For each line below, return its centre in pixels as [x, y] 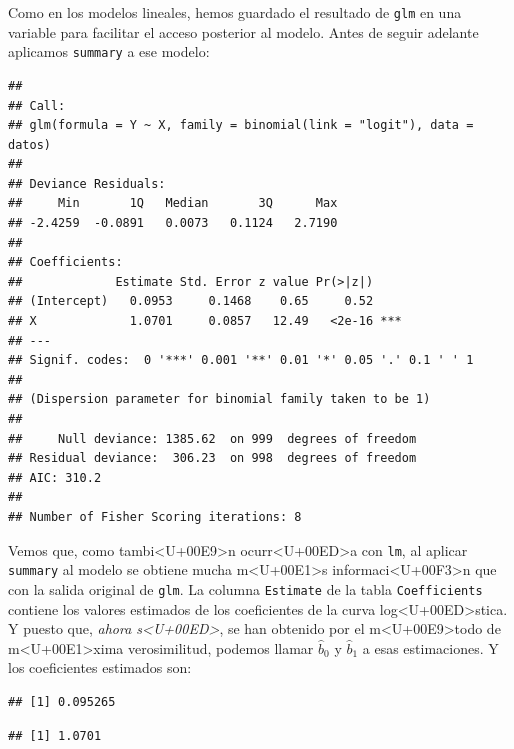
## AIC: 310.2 [55, 477]
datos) [29, 144]
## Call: [37, 105]
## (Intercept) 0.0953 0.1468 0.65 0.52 [191, 301]
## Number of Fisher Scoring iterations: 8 [155, 516]
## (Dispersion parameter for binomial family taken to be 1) [219, 399]
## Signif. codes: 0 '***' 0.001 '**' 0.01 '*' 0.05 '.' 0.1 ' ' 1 [241, 360]
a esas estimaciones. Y [430, 647]
